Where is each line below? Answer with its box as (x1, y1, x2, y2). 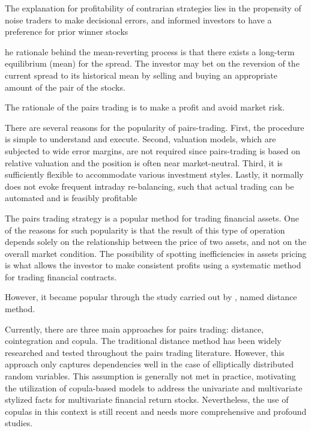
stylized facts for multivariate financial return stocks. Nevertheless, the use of (5, 393, 289, 406)
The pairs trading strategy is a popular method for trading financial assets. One (5, 211, 299, 224)
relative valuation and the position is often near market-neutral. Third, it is (5, 156, 283, 169)
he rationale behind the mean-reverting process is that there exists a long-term (5, 45, 295, 58)
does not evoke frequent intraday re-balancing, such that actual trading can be (5, 179, 294, 192)
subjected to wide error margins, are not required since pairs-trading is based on (5, 144, 300, 157)
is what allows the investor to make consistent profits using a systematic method (5, 259, 301, 271)
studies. (5, 417, 33, 429)
